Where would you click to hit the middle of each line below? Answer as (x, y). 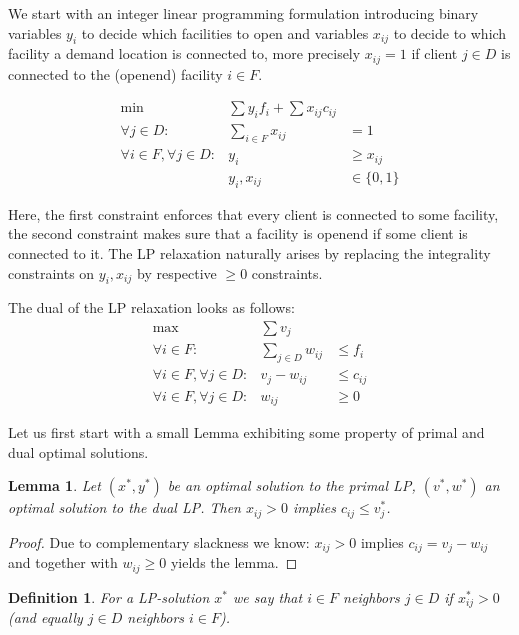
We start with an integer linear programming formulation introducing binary (243, 13)
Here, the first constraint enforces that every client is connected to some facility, (253, 213)
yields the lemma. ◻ (234, 562)
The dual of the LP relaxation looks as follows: (151, 307)
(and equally (45, 617)
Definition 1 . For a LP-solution (109, 596)
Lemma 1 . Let (54, 485)
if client (434, 53)
